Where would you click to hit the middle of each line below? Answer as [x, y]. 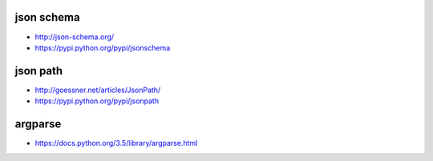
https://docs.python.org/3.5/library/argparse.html [116, 143]
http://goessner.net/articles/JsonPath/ [98, 90]
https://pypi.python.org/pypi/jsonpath [97, 101]
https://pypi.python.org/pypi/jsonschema [103, 47]
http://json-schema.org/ [75, 37]
